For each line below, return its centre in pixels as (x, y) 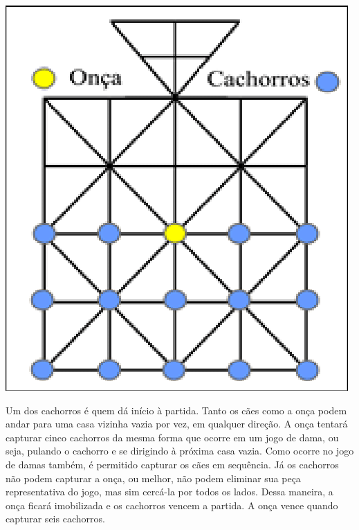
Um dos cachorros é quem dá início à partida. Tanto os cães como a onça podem (176, 410)
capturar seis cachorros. (55, 519)
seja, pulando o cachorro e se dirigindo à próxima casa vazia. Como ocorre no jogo (180, 451)
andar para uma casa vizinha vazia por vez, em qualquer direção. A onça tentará (177, 424)
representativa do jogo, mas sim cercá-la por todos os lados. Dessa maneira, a (169, 492)
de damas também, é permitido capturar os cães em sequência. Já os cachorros (172, 464)
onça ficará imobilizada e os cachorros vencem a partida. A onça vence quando (172, 505)
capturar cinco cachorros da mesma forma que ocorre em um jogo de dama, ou (172, 437)
